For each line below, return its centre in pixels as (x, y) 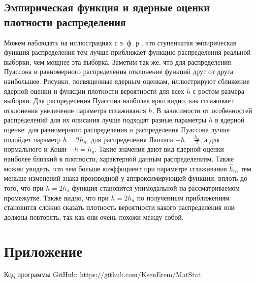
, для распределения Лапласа (130, 139)
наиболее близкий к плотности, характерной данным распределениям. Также (119, 158)
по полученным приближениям (183, 197)
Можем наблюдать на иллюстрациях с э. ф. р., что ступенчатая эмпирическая (120, 42)
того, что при (24, 187)
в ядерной (230, 120)
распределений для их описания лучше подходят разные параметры (105, 120)
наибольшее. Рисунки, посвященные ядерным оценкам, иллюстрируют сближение (127, 81)
